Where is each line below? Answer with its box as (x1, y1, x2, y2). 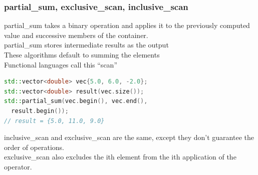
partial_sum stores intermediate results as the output (4, 39, 169, 50)
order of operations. (4, 141, 64, 152)
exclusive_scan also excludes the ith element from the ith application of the (4, 151, 236, 162)
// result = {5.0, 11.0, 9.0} (4, 117, 105, 124)
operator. (4, 161, 32, 171)
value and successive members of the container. (4, 29, 148, 40)
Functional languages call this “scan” (4, 59, 117, 69)
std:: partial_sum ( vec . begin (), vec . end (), (4, 97, 148, 105)
